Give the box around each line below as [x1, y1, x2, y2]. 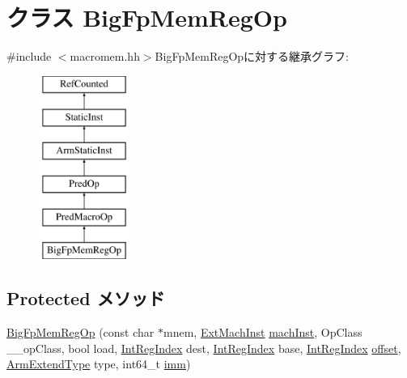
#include [6, 48, 52, 65]
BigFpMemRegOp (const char [6, 324, 155, 341]
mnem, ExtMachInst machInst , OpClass [163, 324, 362, 341]
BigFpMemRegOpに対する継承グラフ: [155, 48, 349, 65]
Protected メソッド [6, 286, 165, 311]
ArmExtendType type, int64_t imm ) [6, 355, 191, 372]
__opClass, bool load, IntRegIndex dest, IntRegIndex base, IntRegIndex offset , [6, 339, 401, 356]
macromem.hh [70, 48, 140, 65]
